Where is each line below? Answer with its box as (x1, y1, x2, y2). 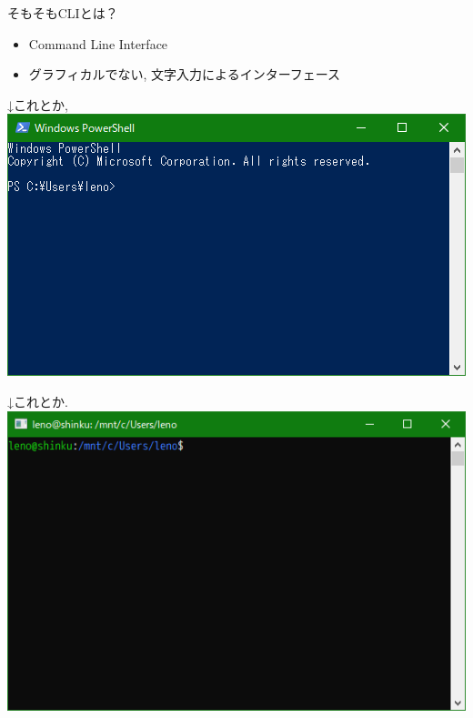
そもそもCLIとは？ (7, 4, 118, 22)
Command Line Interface (28, 34, 168, 53)
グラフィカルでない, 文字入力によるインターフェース (28, 65, 341, 84)
